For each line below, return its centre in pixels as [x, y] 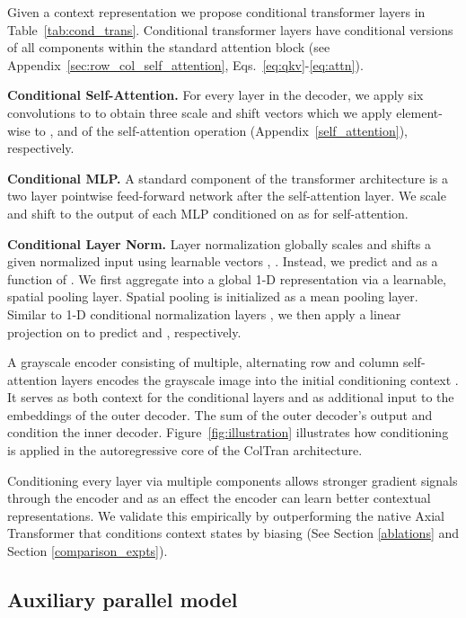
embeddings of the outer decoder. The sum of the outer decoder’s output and [220, 414]
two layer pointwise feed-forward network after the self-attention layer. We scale [227, 196]
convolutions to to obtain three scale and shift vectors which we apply [200, 112]
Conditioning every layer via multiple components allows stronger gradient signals [233, 480]
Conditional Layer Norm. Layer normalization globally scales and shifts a [220, 243]
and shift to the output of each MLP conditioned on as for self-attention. [208, 213]
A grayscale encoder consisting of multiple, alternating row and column [203, 362]
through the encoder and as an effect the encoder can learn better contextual [219, 498]
